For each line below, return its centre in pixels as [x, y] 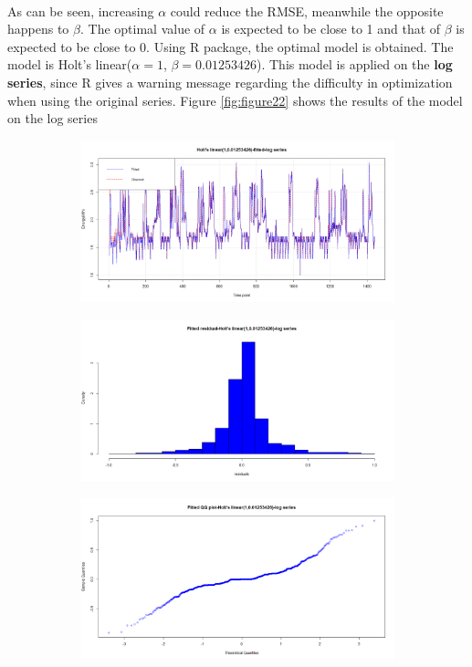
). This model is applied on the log [355, 64]
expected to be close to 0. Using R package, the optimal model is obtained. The [231, 46]
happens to [38, 29]
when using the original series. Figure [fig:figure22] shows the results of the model [235, 100]
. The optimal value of [142, 29]
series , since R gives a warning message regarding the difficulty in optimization [230, 82]
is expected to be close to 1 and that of [331, 29]
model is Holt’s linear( [70, 64]
